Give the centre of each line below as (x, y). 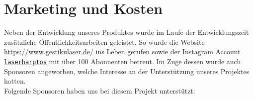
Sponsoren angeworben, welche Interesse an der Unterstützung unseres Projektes (127, 71)
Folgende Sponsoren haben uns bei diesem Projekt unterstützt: (100, 90)
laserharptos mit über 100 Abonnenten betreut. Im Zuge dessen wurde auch (123, 61)
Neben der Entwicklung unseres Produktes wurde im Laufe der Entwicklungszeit (126, 32)
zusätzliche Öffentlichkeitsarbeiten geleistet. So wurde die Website (104, 42)
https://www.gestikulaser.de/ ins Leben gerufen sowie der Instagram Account (122, 51)
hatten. (15, 81)
